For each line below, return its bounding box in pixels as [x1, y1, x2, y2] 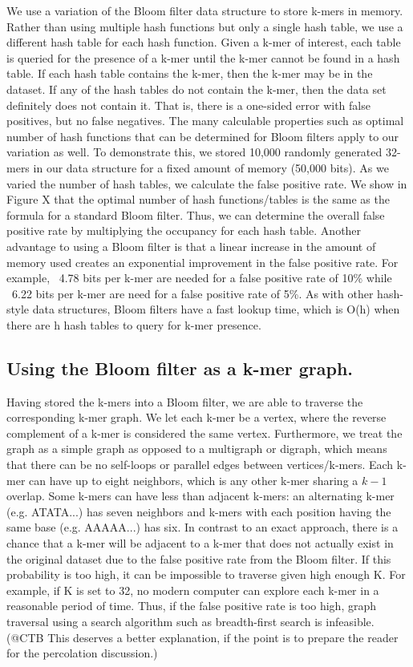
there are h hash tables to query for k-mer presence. [6, 316, 261, 333]
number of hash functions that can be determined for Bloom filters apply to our [6, 127, 399, 144]
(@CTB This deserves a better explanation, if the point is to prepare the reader [6, 629, 399, 645]
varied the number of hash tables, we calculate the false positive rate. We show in [6, 175, 407, 192]
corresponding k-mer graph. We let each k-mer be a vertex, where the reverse [6, 409, 387, 426]
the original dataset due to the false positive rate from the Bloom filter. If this [6, 550, 391, 567]
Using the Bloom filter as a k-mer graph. [6, 355, 354, 380]
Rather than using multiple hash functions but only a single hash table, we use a [6, 18, 403, 34]
